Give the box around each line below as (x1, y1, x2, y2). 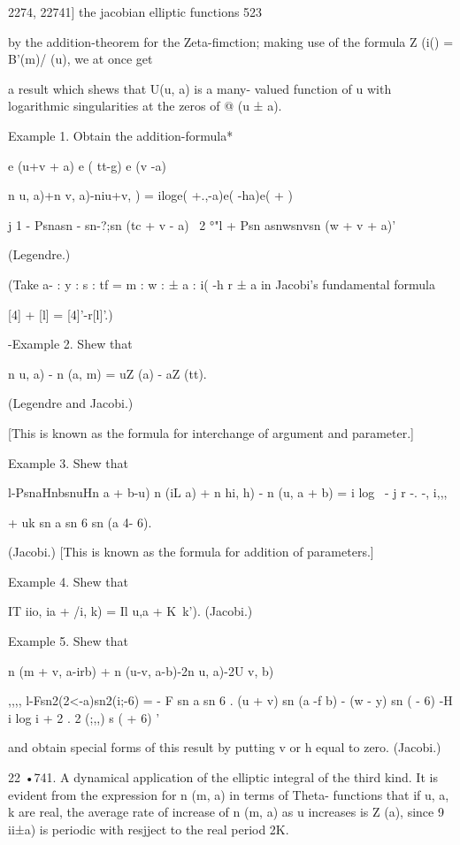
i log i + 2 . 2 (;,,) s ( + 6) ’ (8, 708, 160, 726)
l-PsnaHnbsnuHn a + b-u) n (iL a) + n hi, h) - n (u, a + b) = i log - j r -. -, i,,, (8, 483, 448, 502)
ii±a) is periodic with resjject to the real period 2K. (8, 819, 289, 838)
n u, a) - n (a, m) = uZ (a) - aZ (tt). (8, 364, 207, 382)
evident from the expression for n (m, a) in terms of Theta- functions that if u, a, (8, 785, 449, 803)
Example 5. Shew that (8, 632, 128, 650)
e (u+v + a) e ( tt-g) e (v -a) (8, 156, 166, 174)
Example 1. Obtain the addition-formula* (8, 126, 234, 144)
